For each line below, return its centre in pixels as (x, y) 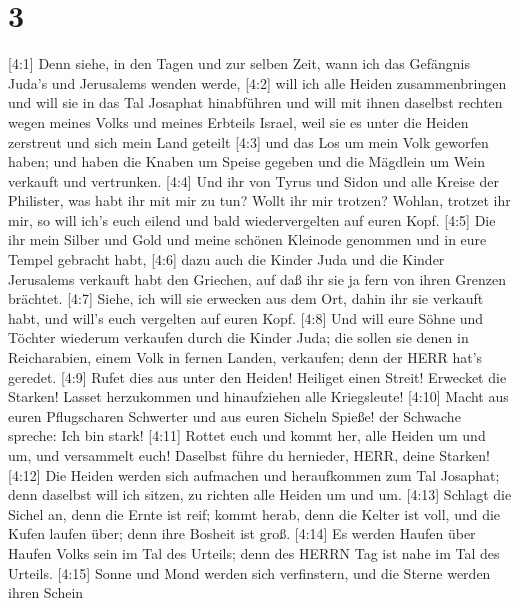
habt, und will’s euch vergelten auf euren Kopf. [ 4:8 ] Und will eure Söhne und (246, 317)
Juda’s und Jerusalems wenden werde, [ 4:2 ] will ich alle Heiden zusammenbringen (257, 82)
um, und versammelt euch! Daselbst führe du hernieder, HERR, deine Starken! (249, 455)
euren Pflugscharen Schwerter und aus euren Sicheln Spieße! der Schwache (234, 415)
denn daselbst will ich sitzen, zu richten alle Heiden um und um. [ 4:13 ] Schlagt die (260, 494)
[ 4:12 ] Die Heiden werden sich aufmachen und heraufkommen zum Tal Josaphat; (254, 474)
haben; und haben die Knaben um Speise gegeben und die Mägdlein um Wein (246, 161)
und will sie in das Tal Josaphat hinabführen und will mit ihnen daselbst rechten (255, 102)
